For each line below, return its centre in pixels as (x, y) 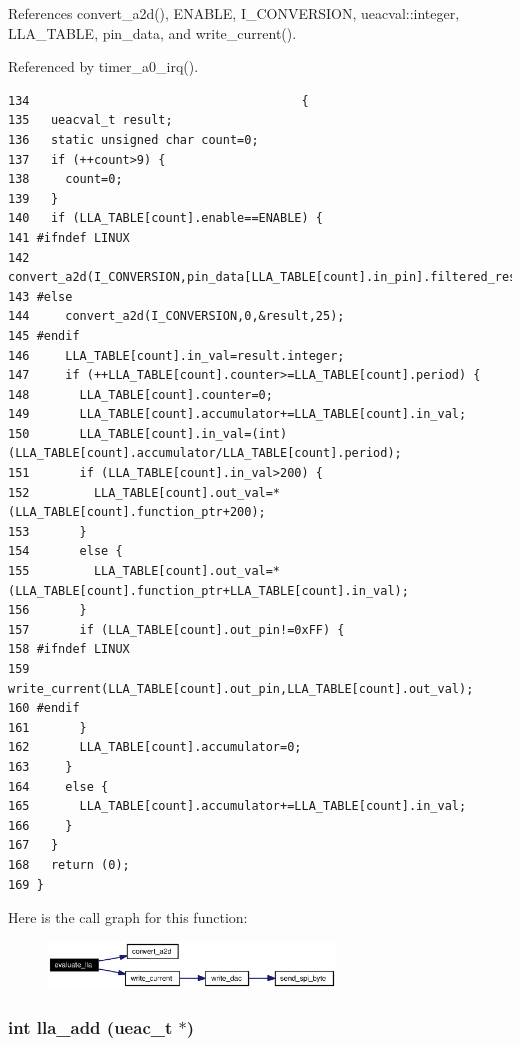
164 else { (58, 786)
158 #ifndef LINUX (69, 649)
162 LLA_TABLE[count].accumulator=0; (155, 747)
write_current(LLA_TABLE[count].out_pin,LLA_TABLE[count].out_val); (241, 688)
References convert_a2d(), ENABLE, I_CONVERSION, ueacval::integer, (234, 13)
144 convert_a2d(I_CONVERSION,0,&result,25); (176, 316)
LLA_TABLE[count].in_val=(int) (183, 433)
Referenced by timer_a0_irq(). (103, 66)
